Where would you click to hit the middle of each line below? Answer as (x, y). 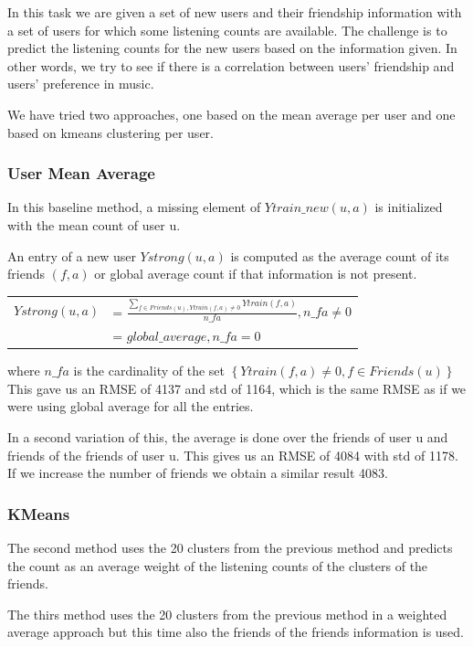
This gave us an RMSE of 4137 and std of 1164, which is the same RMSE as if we (237, 388)
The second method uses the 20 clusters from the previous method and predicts (230, 547)
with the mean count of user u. (94, 224)
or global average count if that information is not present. (256, 274)
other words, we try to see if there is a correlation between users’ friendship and (231, 65)
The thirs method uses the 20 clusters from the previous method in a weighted (227, 614)
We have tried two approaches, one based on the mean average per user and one (231, 114)
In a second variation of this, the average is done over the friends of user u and (228, 436)
